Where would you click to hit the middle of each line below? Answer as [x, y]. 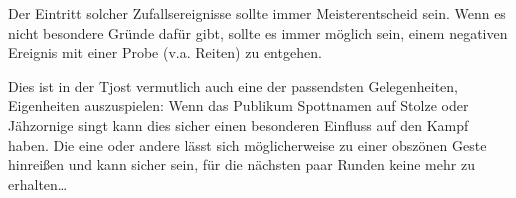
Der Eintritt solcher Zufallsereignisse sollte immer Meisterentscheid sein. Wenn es [257, 13]
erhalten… [38, 183]
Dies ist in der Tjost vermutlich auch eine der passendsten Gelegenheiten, [233, 85]
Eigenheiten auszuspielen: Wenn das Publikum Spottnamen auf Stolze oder [238, 105]
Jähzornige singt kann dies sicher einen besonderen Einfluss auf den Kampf [238, 124]
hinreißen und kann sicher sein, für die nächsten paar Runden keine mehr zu [241, 164]
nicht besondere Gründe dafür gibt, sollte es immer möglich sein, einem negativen [258, 32]
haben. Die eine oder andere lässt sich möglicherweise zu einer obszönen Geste [247, 144]
